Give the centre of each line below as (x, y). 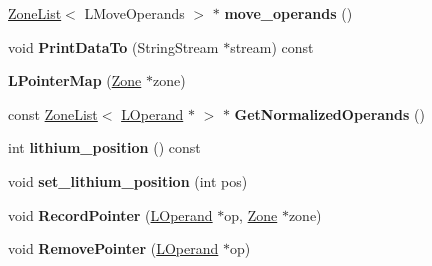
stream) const (272, 46)
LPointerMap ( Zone (75, 80)
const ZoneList (53, 113)
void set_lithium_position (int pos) (128, 180)
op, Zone (251, 214)
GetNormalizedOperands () (329, 113)
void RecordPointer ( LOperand (110, 214)
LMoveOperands (134, 13)
